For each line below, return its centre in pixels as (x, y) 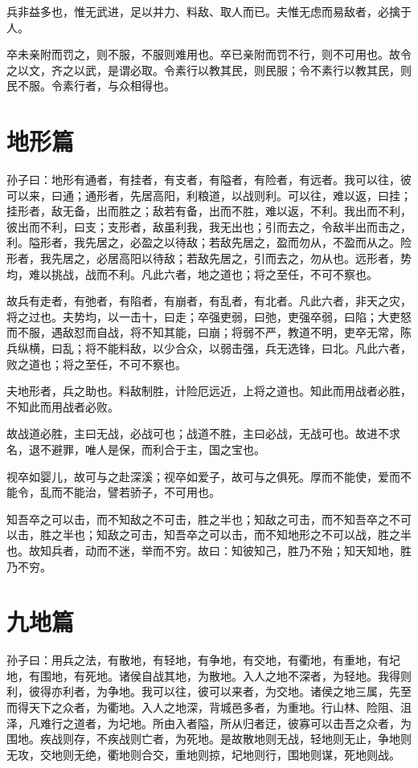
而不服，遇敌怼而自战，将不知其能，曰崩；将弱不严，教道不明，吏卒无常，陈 (209, 332)
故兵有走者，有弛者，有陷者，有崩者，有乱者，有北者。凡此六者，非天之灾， (209, 301)
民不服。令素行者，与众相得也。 (91, 86)
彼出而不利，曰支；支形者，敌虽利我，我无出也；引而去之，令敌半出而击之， (209, 226)
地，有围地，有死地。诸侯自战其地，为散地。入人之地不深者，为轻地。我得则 (209, 675)
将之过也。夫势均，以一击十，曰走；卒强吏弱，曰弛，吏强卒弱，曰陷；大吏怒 (209, 316)
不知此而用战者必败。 (63, 406)
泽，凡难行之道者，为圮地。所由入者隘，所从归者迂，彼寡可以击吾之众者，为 (209, 723)
